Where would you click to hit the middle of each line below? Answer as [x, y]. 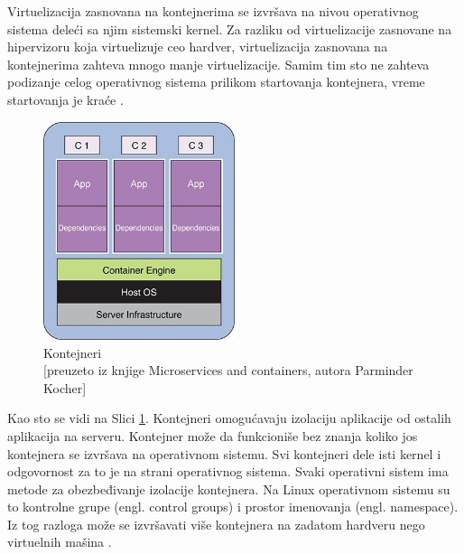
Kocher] [65, 387]
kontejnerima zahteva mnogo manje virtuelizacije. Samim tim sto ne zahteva [218, 64]
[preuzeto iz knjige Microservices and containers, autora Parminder [228, 370]
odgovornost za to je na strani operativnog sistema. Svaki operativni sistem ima [228, 471]
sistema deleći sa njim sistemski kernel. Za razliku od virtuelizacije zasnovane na [230, 28]
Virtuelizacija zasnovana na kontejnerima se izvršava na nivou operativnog [213, 11]
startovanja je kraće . [65, 99]
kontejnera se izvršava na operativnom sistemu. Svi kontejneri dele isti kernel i [224, 453]
